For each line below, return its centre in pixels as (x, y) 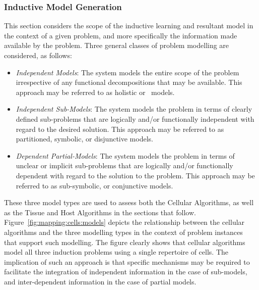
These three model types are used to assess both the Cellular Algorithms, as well (129, 202)
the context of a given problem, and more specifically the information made (121, 35)
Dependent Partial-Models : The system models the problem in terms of (125, 155)
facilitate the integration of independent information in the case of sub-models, (126, 272)
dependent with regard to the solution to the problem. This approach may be (135, 175)
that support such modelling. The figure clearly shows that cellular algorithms (125, 242)
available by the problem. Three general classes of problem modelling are (117, 45)
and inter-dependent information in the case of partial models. (100, 281)
